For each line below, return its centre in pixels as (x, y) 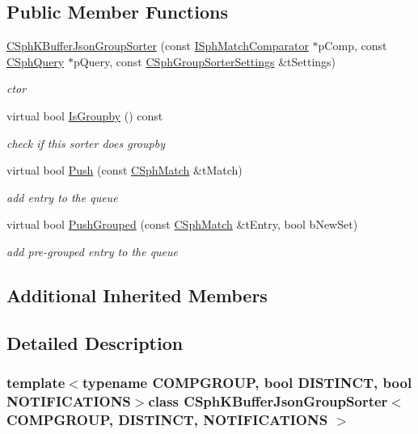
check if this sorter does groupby (86, 143)
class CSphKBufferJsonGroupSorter (268, 400)
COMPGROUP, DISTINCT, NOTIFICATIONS (167, 419)
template (36, 383)
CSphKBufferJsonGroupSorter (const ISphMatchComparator (158, 46)
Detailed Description (95, 342)
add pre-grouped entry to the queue (93, 251)
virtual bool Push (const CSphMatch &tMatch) (125, 170)
